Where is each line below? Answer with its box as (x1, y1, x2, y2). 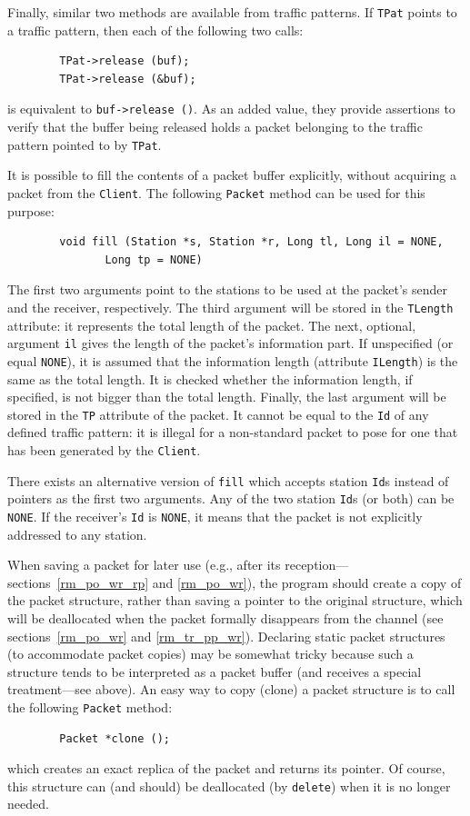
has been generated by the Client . (7, 440, 201, 459)
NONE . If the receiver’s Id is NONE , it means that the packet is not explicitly (7, 506, 423, 525)
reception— (285, 555, 349, 574)
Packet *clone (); (59, 731, 170, 745)
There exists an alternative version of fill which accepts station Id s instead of (7, 471, 449, 490)
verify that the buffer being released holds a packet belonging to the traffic (7, 117, 423, 136)
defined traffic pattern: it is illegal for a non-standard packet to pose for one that (7, 423, 458, 442)
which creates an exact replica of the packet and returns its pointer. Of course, (7, 759, 445, 778)
